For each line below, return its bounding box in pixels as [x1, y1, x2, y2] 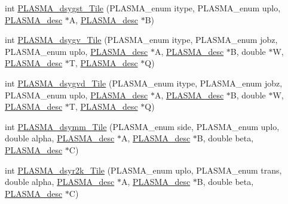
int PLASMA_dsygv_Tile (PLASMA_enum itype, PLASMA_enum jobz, [5, 33, 278, 46]
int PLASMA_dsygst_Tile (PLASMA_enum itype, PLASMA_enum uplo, [5, 2, 281, 14]
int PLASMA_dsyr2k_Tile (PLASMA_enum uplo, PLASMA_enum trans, [5, 163, 282, 176]
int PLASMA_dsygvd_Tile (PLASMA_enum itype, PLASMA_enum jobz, [5, 76, 283, 89]
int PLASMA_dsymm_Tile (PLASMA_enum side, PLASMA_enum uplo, [5, 120, 280, 132]
